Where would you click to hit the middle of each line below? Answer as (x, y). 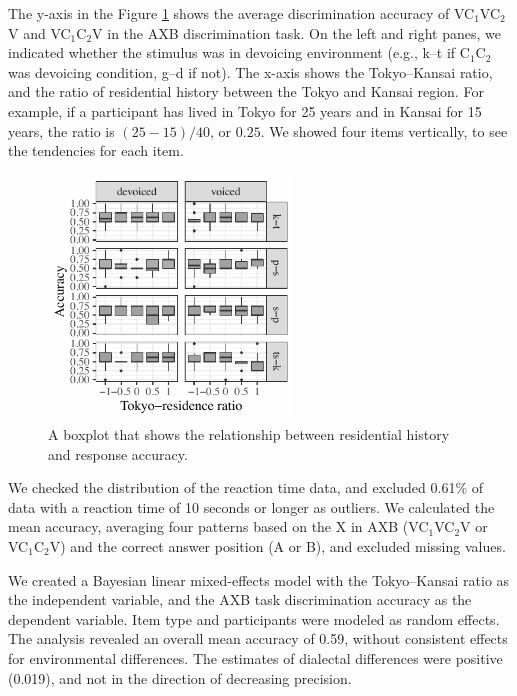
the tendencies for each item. (96, 150)
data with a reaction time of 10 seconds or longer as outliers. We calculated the (251, 506)
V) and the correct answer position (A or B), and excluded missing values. (277, 545)
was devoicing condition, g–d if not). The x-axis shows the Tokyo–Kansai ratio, (250, 71)
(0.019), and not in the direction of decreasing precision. (180, 677)
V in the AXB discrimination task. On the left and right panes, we (296, 32)
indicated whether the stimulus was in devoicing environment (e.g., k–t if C (239, 52)
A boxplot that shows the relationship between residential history (249, 434)
